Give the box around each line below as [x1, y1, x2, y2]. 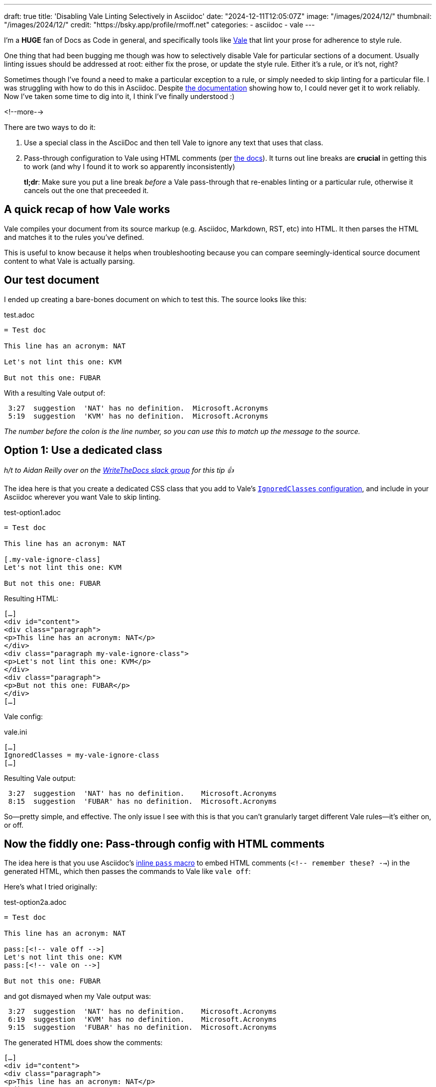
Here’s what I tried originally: [4, 882, 98, 891]
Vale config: [4, 712, 43, 721]
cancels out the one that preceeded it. [24, 186, 149, 195]
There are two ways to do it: [4, 123, 96, 131]
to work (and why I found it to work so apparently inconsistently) [24, 162, 235, 171]
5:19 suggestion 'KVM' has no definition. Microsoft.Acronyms [8, 412, 269, 420]
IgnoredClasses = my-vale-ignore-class [4, 751, 159, 759]
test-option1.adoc [4, 508, 61, 517]
